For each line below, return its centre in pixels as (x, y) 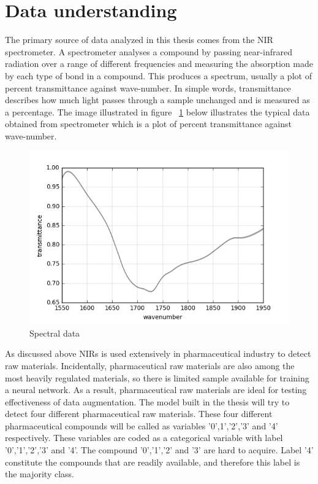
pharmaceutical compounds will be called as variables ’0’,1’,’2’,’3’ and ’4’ (142, 425)
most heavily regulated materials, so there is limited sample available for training (157, 377)
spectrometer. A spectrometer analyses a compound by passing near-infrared (149, 51)
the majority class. (40, 474)
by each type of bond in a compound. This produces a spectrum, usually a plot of (158, 75)
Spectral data (55, 333)
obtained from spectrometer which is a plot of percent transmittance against (148, 124)
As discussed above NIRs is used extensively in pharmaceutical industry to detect (158, 353)
